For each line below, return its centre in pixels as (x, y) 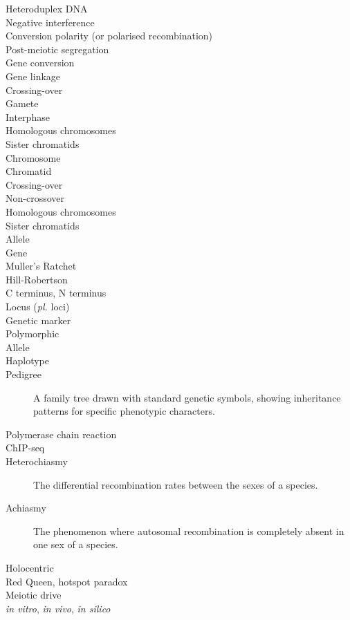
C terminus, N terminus (56, 293)
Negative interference (50, 22)
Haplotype (28, 360)
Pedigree (24, 374)
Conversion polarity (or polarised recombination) (109, 36)
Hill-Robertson (37, 279)
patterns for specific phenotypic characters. (124, 411)
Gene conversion (40, 63)
